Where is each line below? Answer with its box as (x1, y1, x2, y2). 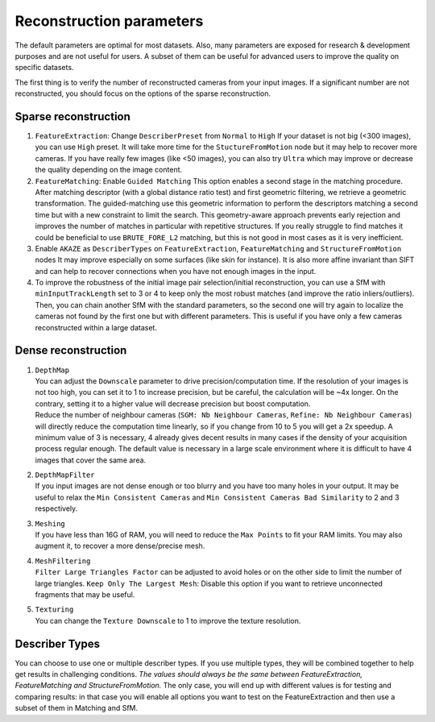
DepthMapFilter (35, 471, 96, 479)
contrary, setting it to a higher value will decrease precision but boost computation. (35, 399, 311, 409)
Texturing (35, 605, 74, 614)
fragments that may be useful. (35, 589, 135, 600)
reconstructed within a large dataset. (35, 322, 157, 332)
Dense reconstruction (14, 343, 127, 358)
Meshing (35, 519, 66, 528)
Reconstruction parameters (14, 12, 204, 30)
